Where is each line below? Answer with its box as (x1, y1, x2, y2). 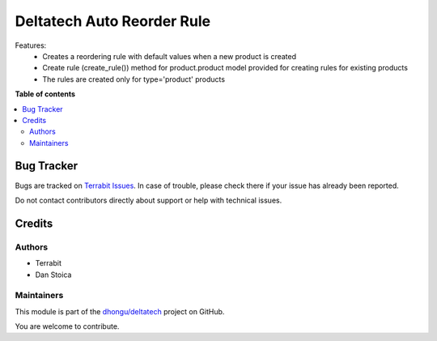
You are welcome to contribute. (15, 322, 120, 331)
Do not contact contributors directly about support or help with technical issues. (15, 195, 282, 205)
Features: (15, 40, 47, 50)
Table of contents (15, 89, 76, 99)
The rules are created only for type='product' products (42, 74, 226, 84)
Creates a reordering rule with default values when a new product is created (42, 51, 297, 61)
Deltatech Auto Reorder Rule (15, 12, 210, 30)
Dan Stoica (35, 270, 72, 279)
